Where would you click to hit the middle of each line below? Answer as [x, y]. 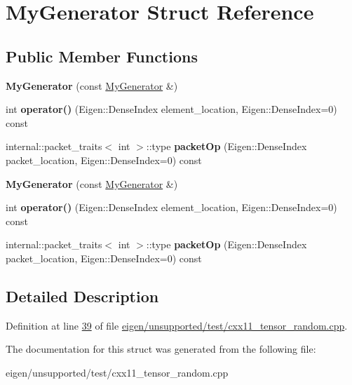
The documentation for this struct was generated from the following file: [161, 349]
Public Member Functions [102, 56]
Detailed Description [82, 296]
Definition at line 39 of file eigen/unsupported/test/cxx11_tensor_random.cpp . [177, 325]
